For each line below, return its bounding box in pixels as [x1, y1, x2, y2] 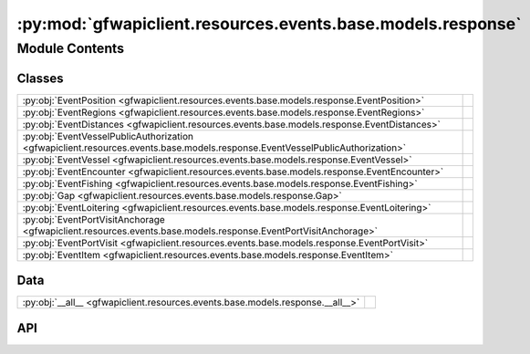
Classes [16, 70, 64, 86]
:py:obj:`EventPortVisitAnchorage [22, 213, 166, 225]
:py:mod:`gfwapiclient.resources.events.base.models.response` [16, 14, 522, 34]
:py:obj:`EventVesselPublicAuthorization [22, 130, 193, 142]
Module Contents [16, 40, 125, 57]
